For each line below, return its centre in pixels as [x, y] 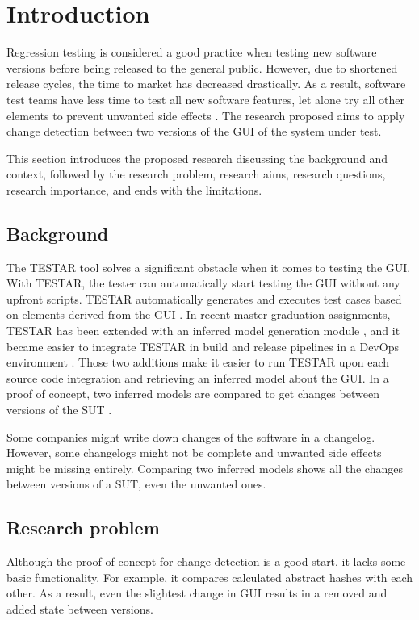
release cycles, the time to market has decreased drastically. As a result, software [206, 84]
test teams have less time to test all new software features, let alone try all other [205, 99]
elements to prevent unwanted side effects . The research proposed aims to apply [206, 115]
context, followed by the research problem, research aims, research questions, [196, 174]
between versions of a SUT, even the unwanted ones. [136, 484]
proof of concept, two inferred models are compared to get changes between [193, 394]
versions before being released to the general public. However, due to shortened [202, 67]
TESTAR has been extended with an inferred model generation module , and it [203, 331]
